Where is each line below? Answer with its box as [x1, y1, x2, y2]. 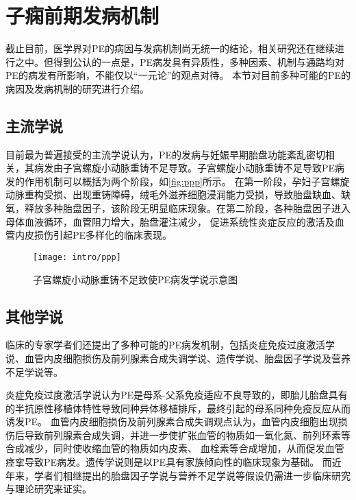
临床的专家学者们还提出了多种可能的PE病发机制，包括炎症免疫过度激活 [5, 337, 326, 352]
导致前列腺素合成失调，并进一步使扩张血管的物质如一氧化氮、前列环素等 [24, 427, 351, 442]
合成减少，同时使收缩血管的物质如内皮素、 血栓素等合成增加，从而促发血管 [5, 441, 344, 455]
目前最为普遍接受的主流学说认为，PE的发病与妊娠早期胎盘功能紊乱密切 [5, 147, 326, 161]
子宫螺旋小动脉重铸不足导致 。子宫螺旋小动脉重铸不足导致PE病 [62, 160, 345, 175]
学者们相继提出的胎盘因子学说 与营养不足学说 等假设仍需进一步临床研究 [34, 468, 351, 482]
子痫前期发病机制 [5, 1, 160, 29]
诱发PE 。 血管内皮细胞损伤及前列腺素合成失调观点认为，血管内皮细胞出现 [5, 414, 338, 429]
